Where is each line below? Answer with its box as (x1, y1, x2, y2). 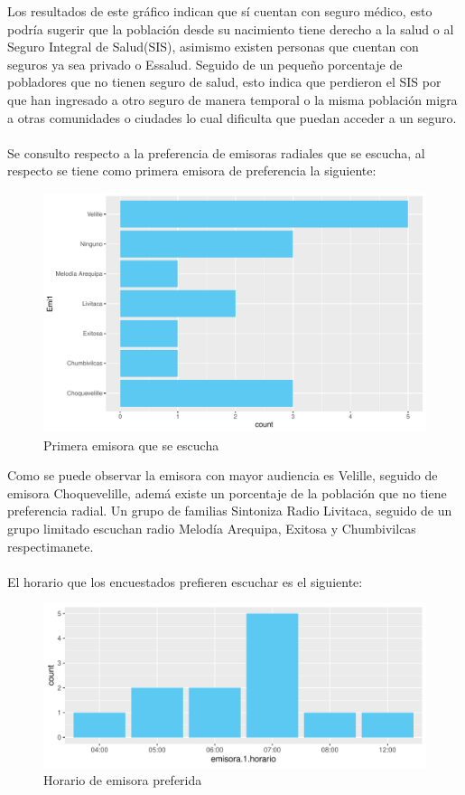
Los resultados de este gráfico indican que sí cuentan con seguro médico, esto (7, 2, 432, 20)
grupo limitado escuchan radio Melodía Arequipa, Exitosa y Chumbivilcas (7, 518, 416, 537)
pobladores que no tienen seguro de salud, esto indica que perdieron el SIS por (7, 72, 442, 91)
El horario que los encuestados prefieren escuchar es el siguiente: (7, 572, 363, 591)
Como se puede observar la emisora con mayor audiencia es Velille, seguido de (7, 466, 438, 485)
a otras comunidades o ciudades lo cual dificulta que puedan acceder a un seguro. (7, 108, 457, 127)
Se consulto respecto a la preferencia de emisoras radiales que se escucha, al (7, 143, 425, 162)
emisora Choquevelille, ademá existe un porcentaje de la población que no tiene (7, 483, 447, 502)
